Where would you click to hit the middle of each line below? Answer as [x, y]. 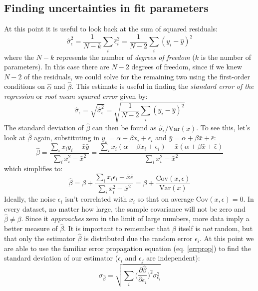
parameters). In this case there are [57, 67]
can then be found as [124, 128]
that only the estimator [40, 238]
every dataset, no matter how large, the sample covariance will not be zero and [125, 208]
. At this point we [227, 238]
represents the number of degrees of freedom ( [126, 57]
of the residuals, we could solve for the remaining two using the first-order [137, 76]
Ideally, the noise [30, 199]
